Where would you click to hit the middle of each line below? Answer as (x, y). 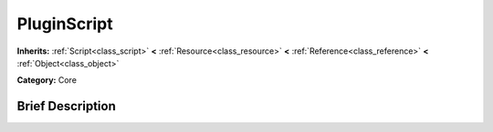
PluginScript (65, 24)
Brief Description (66, 106)
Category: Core (47, 80)
